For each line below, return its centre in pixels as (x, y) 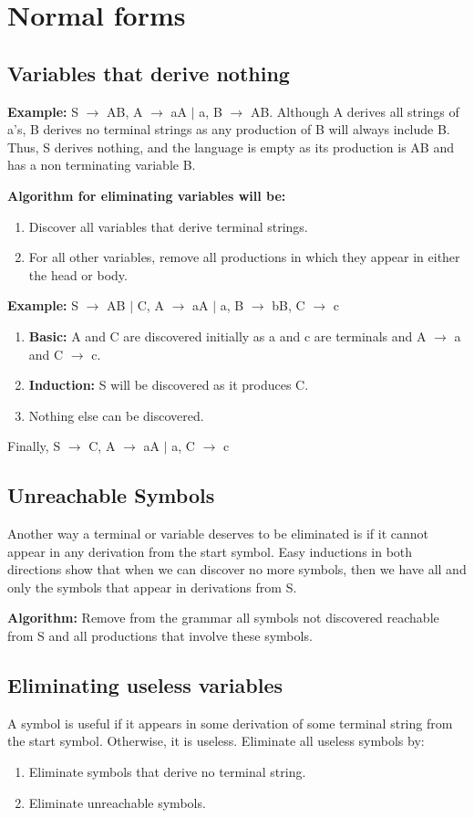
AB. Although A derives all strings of (355, 111)
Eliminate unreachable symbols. (117, 802)
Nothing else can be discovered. (116, 415)
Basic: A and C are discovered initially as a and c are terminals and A (227, 336)
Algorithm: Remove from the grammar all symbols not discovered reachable (223, 618)
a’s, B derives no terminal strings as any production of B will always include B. (229, 129)
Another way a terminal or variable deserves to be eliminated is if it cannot (218, 534)
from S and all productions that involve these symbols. (160, 636)
